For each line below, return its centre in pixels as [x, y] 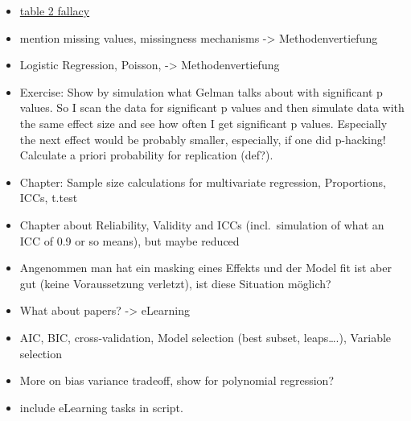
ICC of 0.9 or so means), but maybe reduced [129, 240]
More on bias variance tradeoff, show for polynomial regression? [177, 380]
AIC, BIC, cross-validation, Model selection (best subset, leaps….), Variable [205, 337]
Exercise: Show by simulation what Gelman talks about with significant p [201, 91]
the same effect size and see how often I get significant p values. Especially [203, 123]
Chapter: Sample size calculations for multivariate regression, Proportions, [203, 182]
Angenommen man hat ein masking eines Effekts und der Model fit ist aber [205, 268]
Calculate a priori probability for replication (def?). [146, 155]
